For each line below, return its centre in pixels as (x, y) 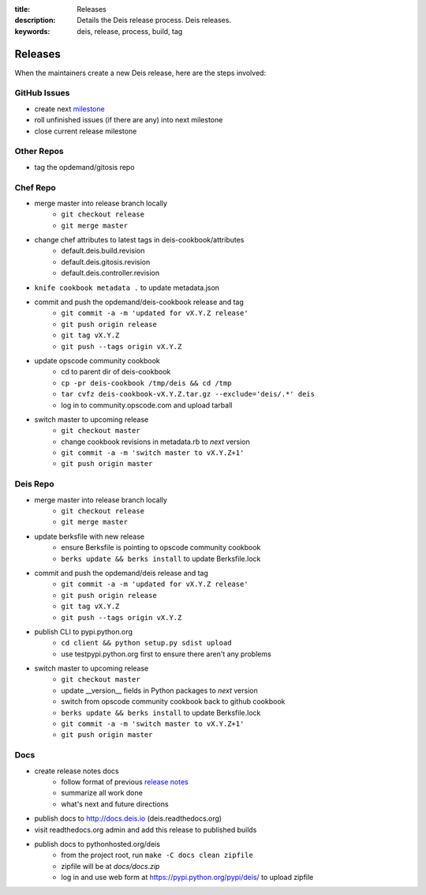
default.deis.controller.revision (110, 273)
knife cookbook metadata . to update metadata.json (127, 288)
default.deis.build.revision (103, 251)
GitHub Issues (42, 93)
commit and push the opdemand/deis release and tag (121, 573)
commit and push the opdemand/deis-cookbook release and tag (139, 302)
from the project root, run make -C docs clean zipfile (157, 855)
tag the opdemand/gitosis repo (84, 167)
